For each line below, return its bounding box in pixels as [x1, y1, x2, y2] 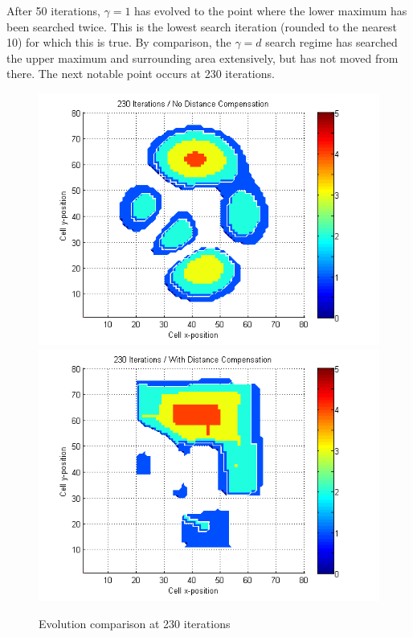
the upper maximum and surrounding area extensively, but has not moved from [6, 49, 399, 66]
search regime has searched [265, 34, 398, 51]
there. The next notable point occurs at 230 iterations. [6, 65, 275, 82]
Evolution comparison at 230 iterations [39, 615, 231, 632]
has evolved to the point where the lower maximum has [134, 2, 407, 18]
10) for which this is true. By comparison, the [6, 34, 231, 51]
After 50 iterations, [6, 2, 100, 18]
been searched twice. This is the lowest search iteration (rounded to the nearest [6, 18, 397, 35]
